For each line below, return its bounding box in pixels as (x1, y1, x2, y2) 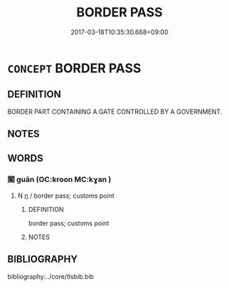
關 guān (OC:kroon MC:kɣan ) (7, 175, 112, 185)
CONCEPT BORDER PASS (7, 60, 142, 76)
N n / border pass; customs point (17, 191, 115, 200)
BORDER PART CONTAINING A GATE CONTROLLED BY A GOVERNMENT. (7, 107, 223, 116)
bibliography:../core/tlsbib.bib (7, 272, 95, 281)
